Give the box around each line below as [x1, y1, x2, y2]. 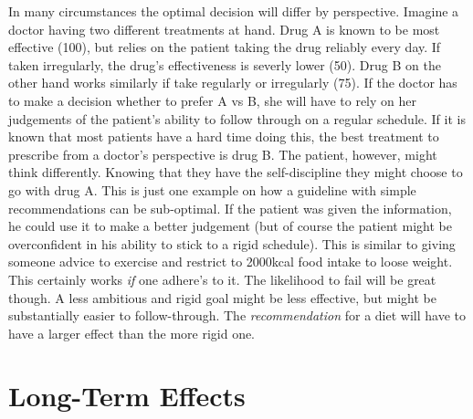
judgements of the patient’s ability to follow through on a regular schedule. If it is [8, 109, 466, 128]
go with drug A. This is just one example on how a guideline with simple [8, 180, 416, 199]
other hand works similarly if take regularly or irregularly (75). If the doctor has [8, 73, 457, 92]
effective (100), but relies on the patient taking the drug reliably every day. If [8, 37, 441, 57]
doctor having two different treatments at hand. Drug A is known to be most [8, 19, 440, 38]
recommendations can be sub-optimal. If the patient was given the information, [8, 198, 452, 217]
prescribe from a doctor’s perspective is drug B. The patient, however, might [8, 144, 437, 163]
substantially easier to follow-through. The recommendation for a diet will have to [8, 306, 466, 325]
